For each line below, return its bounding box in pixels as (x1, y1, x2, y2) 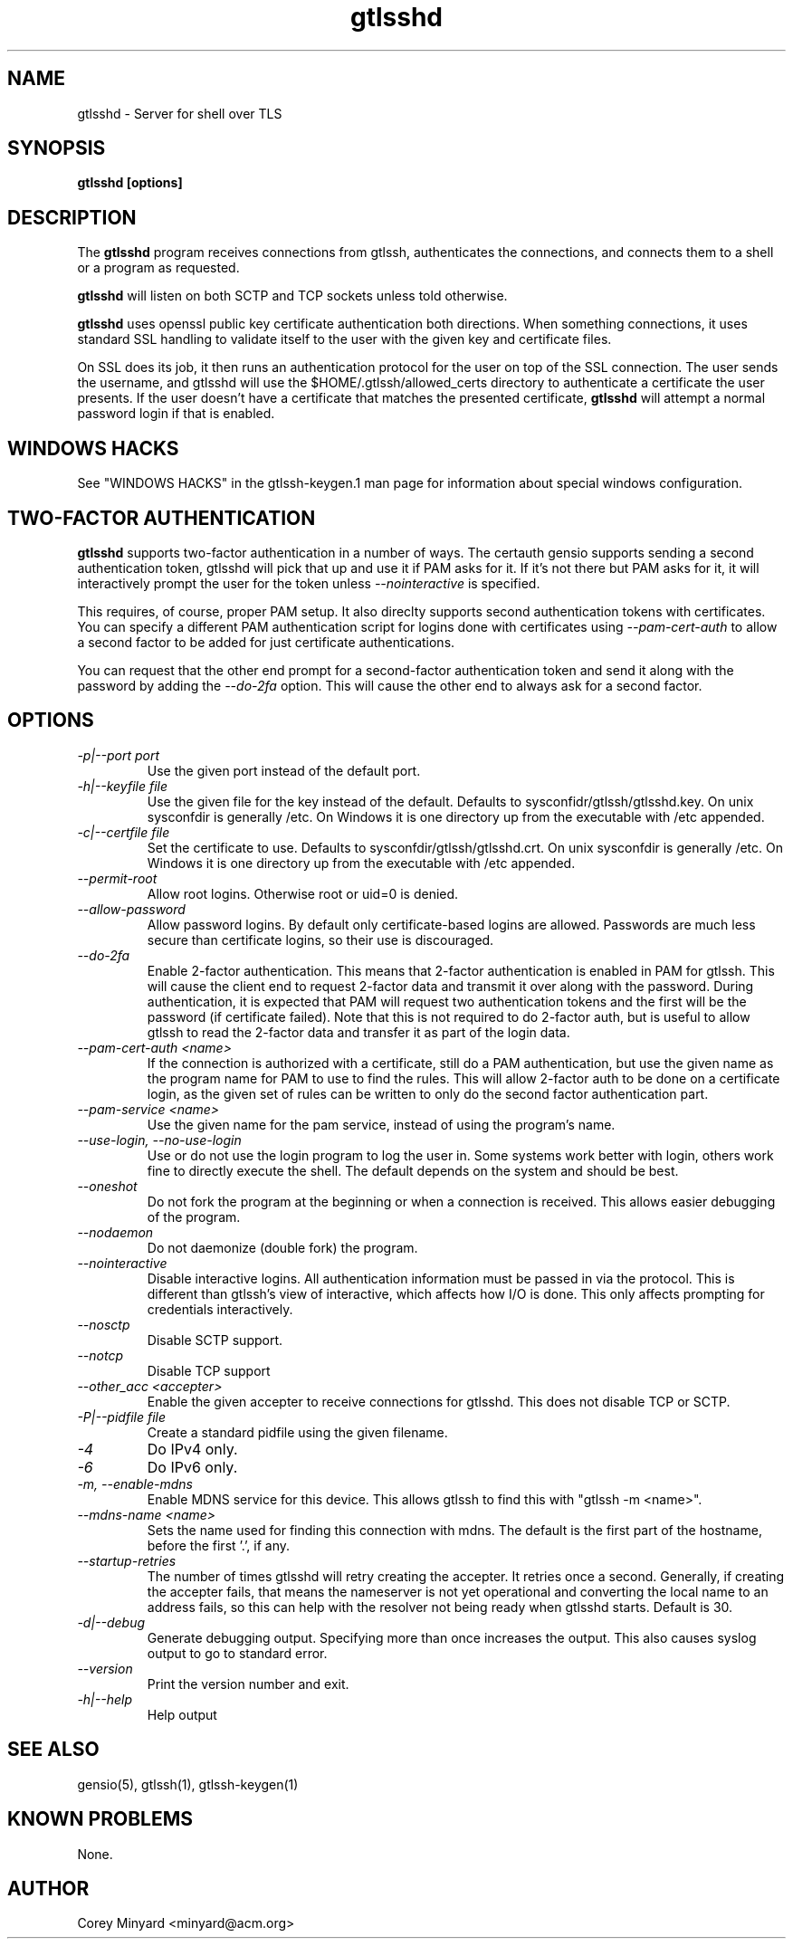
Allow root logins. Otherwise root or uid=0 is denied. (147, 885, 459, 901)
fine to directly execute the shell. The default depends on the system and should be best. (147, 1162, 679, 1178)
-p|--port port (77, 747, 160, 763)
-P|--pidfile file (77, 1408, 166, 1425)
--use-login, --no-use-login (77, 1131, 242, 1148)
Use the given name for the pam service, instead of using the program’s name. (147, 1116, 616, 1132)
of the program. (147, 1208, 241, 1225)
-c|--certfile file (77, 824, 170, 840)
